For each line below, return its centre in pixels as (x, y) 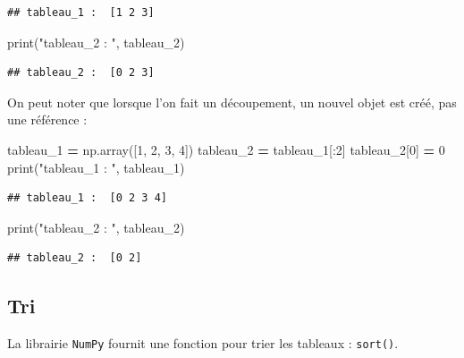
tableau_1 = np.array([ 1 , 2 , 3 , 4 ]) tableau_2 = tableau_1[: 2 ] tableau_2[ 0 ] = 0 (226, 149)
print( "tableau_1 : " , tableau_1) (96, 167)
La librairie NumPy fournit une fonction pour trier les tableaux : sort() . (203, 343)
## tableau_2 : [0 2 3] (81, 73)
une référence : (47, 119)
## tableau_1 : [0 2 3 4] (87, 198)
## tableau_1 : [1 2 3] (81, 13)
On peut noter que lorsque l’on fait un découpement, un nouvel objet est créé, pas (232, 102)
